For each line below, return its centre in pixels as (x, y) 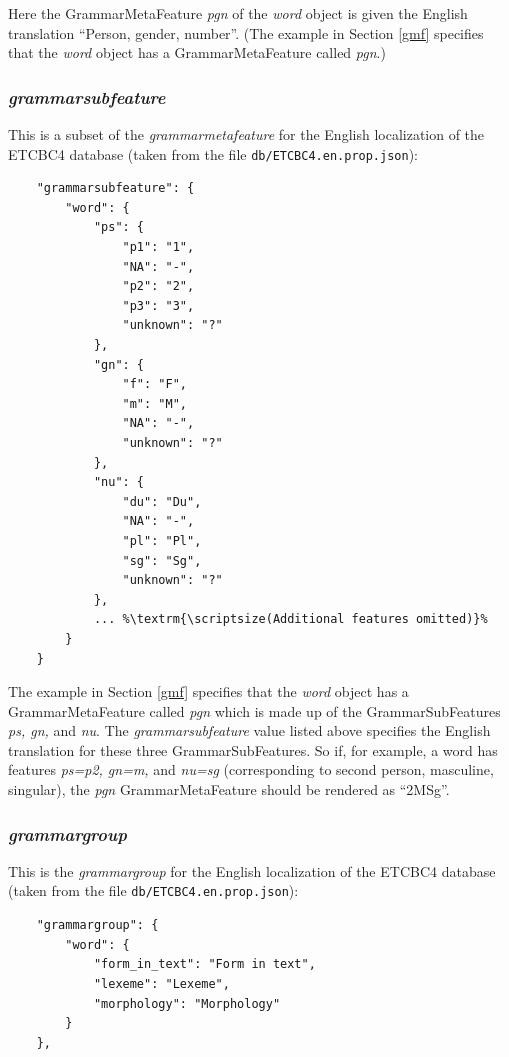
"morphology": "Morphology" (187, 1003)
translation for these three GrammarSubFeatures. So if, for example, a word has (253, 749)
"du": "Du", (162, 501)
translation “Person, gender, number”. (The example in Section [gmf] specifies (246, 32)
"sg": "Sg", (162, 560)
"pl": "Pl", (162, 540)
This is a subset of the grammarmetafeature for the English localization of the (246, 134)
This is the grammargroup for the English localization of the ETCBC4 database (252, 870)
